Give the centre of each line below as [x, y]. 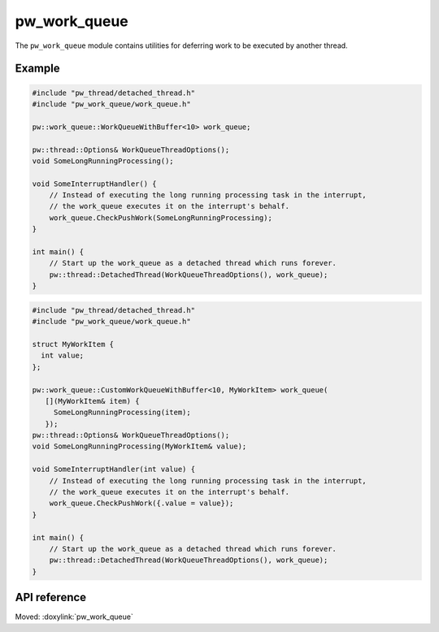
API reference [51, 597]
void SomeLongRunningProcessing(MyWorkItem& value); [139, 446]
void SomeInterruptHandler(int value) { [113, 470]
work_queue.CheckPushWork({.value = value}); [141, 503]
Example [37, 69]
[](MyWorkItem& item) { [92, 401]
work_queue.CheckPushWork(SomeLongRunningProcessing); [161, 218]
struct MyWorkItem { [73, 344]
